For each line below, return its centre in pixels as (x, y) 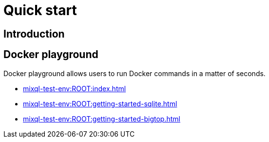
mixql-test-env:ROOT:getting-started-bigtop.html (102, 119)
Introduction (34, 34)
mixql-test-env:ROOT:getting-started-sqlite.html (100, 103)
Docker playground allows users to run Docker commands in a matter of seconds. (134, 73)
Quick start (40, 10)
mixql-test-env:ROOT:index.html (75, 88)
